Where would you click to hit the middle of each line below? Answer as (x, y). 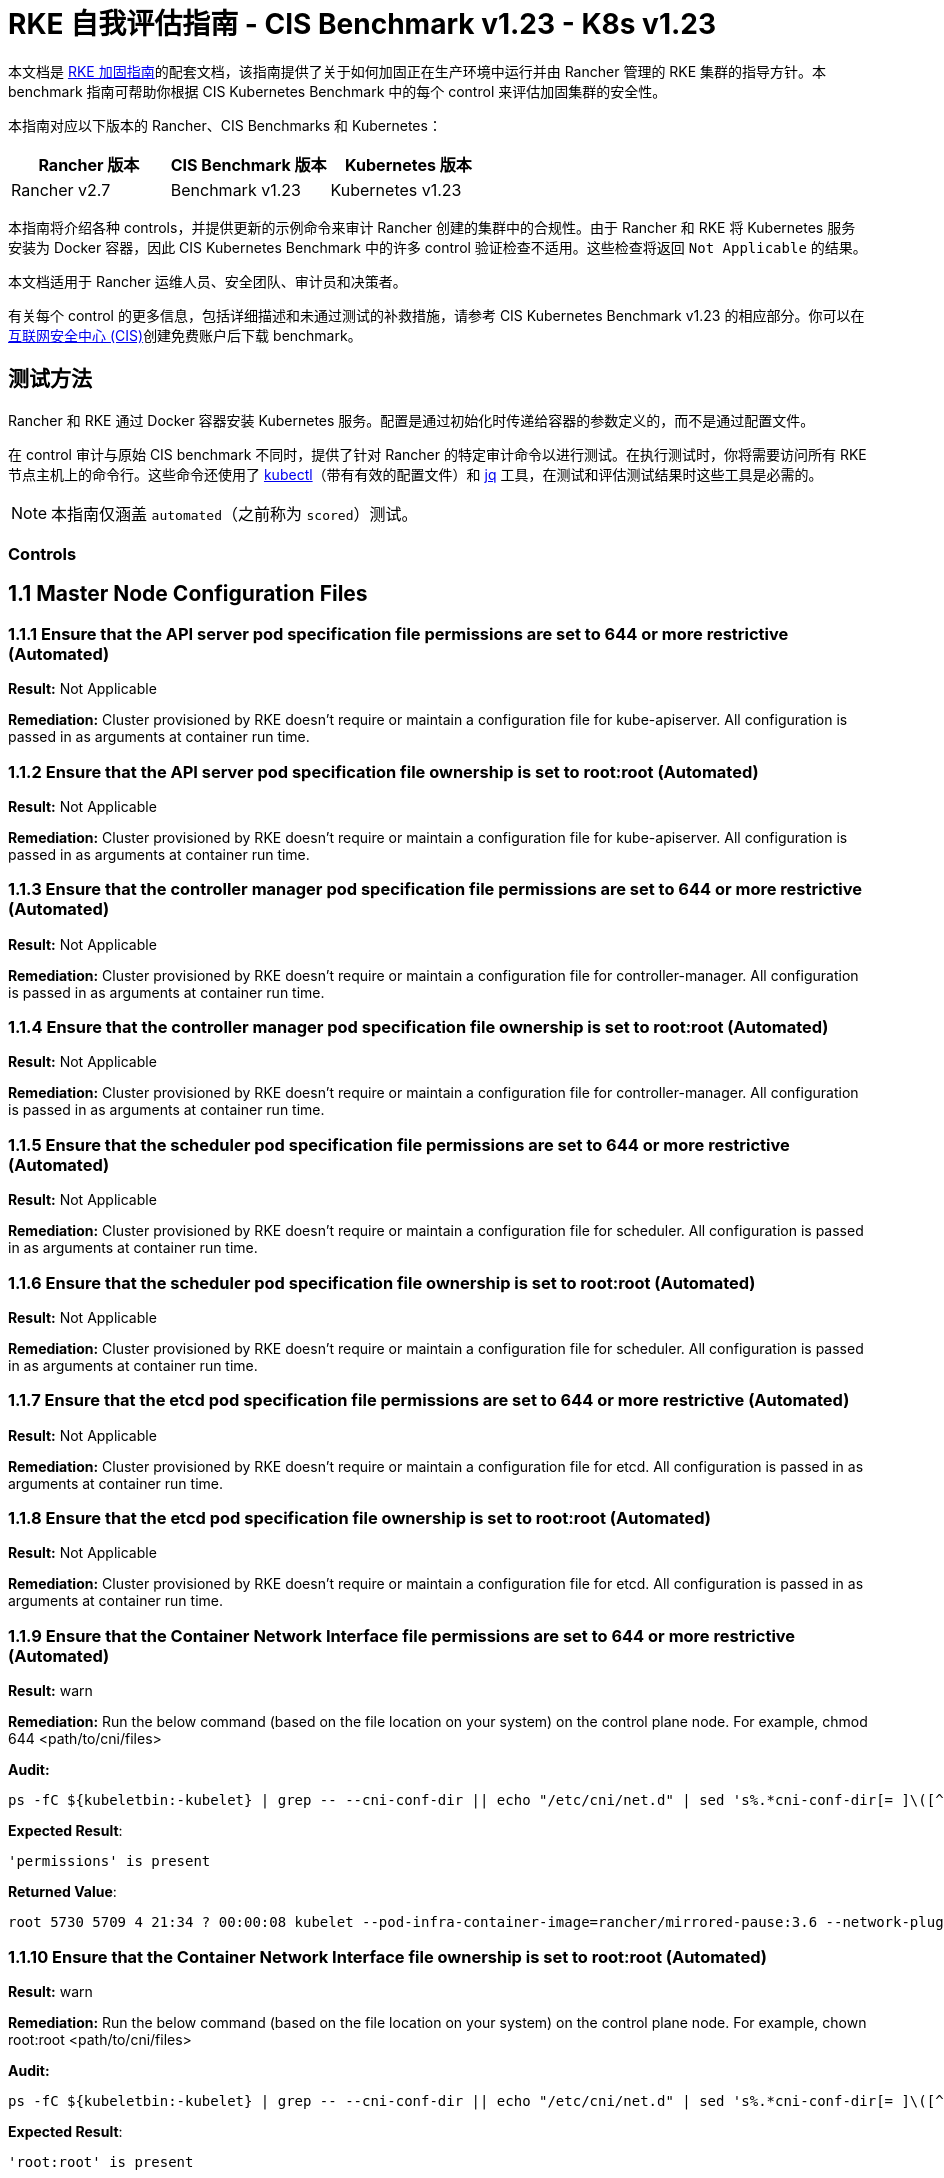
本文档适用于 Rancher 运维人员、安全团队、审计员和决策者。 (207, 281)
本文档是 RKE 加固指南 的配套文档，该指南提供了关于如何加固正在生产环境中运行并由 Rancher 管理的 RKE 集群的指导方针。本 (417, 71)
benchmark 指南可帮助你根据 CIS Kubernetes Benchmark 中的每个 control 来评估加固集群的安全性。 (337, 91)
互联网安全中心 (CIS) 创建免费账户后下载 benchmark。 (185, 335)
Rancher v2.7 (61, 189)
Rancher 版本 (89, 164)
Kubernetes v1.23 (396, 189)
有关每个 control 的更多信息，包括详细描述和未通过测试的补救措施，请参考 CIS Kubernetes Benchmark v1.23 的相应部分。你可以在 (436, 315)
